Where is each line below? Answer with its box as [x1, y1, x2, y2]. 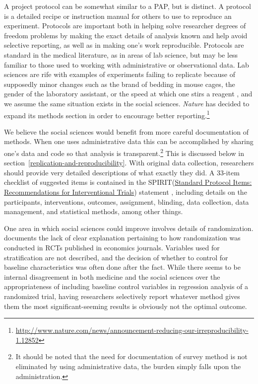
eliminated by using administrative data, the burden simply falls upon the [15, 361, 241, 371]
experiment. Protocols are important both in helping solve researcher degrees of [4, 20, 246, 31]
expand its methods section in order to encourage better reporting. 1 [4, 108, 210, 120]
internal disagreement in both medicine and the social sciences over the [4, 271, 220, 282]
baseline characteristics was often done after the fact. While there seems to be [4, 262, 241, 272]
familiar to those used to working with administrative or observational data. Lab [4, 59, 249, 70]
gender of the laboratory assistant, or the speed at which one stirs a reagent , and [4, 88, 253, 99]
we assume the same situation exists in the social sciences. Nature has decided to [4, 98, 250, 108]
